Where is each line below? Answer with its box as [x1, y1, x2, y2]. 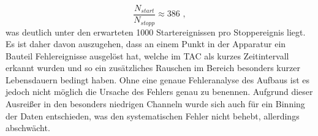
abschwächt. [6, 121, 50, 134]
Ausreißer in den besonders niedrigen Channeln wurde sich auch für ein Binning [6, 97, 305, 110]
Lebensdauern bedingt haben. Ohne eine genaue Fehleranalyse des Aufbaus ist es [6, 73, 310, 86]
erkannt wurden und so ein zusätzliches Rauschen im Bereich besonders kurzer [6, 61, 300, 74]
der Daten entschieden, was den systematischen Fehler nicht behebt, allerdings [6, 109, 300, 122]
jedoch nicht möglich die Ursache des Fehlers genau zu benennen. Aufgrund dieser [6, 85, 313, 98]
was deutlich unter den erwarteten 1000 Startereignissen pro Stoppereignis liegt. [6, 25, 306, 38]
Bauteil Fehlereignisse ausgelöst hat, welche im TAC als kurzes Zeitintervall [6, 49, 289, 62]
